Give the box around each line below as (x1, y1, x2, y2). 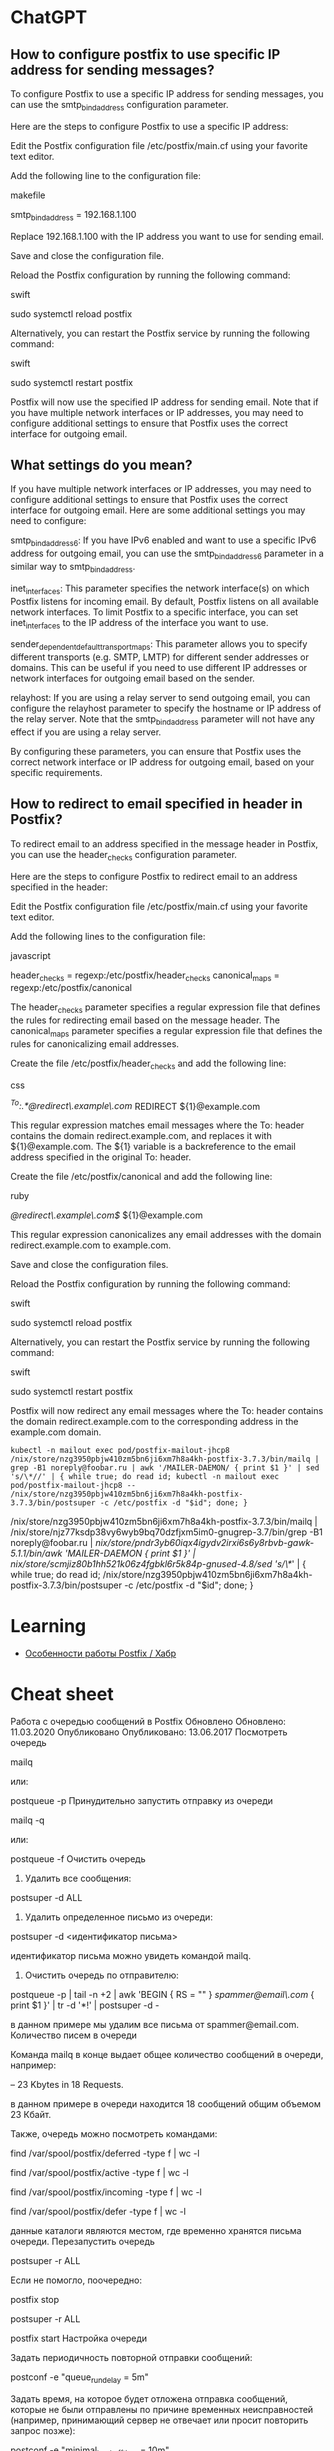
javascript (10, 949, 52, 961)
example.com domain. (10, 1426, 102, 1438)
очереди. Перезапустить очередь (10, 2236, 155, 2248)
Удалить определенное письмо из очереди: (24, 1911, 213, 1923)
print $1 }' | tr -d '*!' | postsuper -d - (10, 1999, 160, 2011)
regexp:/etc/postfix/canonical (10, 982, 133, 994)
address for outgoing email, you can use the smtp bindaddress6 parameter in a (10, 547, 325, 561)
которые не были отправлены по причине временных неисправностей (10, 2404, 314, 2416)
